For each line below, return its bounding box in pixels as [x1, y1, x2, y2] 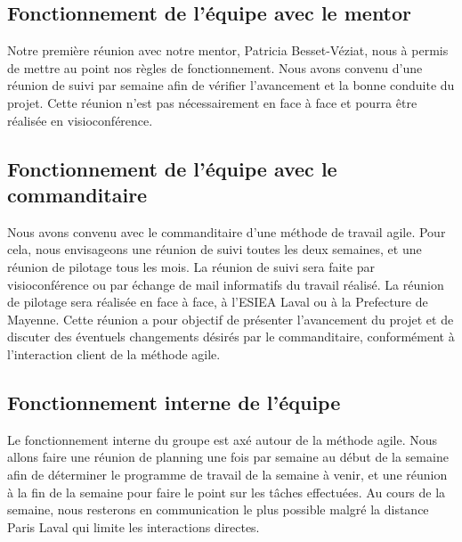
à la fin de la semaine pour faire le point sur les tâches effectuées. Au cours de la [7, 482, 446, 501]
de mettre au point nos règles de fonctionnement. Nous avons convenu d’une [7, 58, 423, 77]
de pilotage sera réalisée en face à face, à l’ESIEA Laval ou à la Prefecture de [7, 292, 428, 311]
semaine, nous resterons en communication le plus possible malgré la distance [7, 500, 429, 519]
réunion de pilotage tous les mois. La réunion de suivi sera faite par [7, 257, 375, 275]
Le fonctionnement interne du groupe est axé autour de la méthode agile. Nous [7, 430, 438, 448]
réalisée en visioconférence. [7, 111, 153, 129]
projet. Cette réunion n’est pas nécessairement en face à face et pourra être [7, 93, 417, 111]
